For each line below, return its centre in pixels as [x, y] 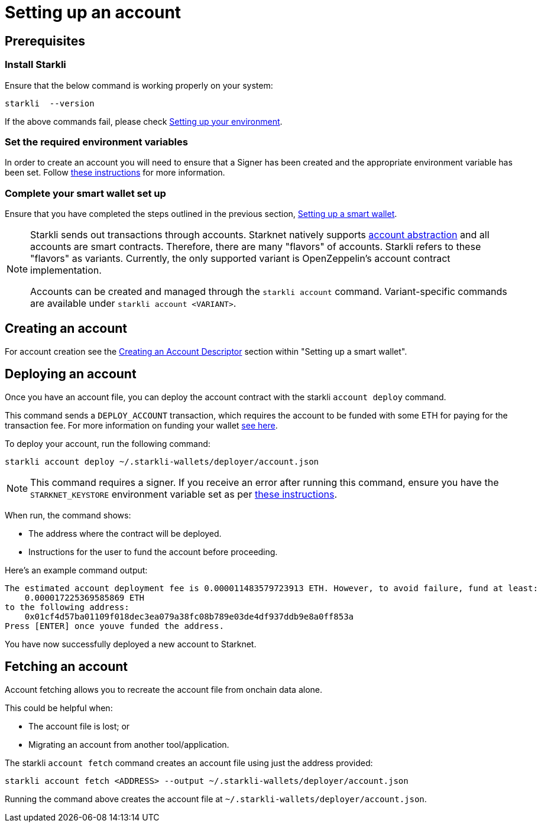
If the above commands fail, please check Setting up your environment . [144, 121]
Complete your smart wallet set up [85, 193]
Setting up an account [93, 12]
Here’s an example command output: [76, 570]
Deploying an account [71, 374]
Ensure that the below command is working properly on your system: [139, 85]
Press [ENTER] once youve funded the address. [114, 626]
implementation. [66, 270]
